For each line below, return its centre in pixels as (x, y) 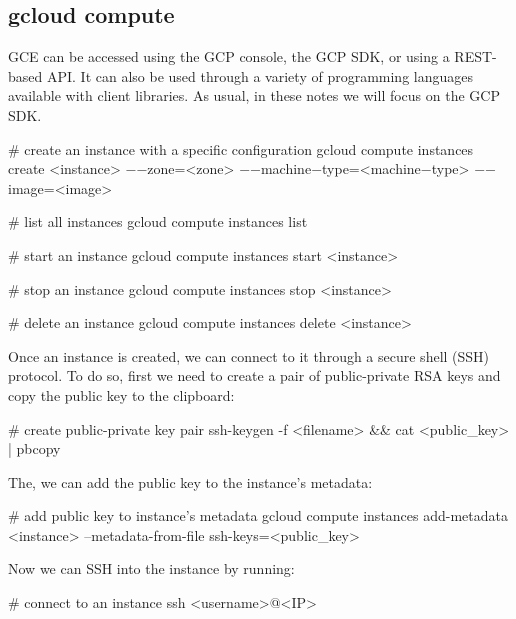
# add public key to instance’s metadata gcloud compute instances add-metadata (258, 515)
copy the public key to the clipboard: (121, 394)
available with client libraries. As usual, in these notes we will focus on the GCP (254, 95)
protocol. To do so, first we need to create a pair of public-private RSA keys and (254, 375)
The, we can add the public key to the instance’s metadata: (190, 481)
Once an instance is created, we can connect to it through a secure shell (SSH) (249, 355)
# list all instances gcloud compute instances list (158, 221)
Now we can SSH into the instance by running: (151, 568)
